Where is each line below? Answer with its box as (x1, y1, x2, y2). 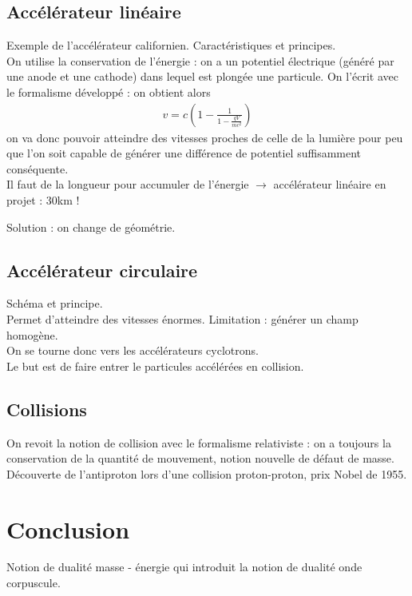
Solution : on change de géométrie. (6, 218, 176, 235)
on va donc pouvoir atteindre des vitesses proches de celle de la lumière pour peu (6, 129, 403, 145)
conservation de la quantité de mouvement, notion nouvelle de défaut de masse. (6, 450, 394, 467)
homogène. (6, 326, 58, 343)
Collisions (6, 396, 87, 421)
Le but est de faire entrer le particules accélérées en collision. (6, 357, 304, 374)
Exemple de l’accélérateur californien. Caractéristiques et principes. (6, 37, 336, 54)
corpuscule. (6, 574, 61, 591)
